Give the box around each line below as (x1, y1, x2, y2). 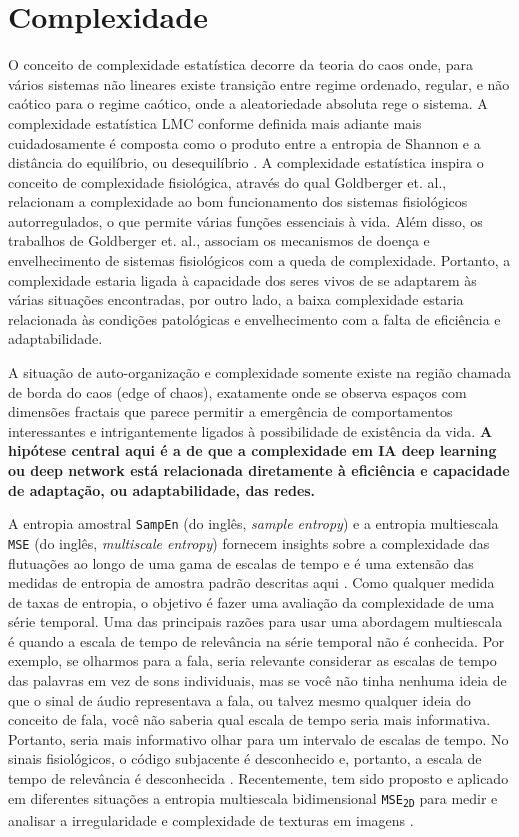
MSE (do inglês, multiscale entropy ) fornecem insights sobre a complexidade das (8, 532, 490, 553)
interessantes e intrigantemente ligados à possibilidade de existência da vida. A (8, 420, 493, 441)
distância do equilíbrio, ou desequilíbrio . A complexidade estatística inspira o (8, 152, 484, 173)
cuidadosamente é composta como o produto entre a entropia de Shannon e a (8, 132, 481, 153)
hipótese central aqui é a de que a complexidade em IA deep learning (8, 440, 497, 461)
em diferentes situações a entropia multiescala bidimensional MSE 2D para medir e (8, 787, 498, 810)
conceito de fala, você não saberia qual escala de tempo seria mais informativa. (8, 709, 491, 730)
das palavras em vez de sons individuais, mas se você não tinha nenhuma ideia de (8, 670, 507, 691)
